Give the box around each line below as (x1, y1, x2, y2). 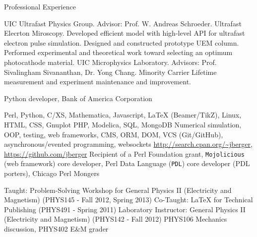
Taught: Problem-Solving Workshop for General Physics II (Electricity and (4, 184, 232, 195)
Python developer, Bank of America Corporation (4, 93, 152, 103)
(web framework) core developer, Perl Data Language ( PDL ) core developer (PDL (4, 158, 250, 169)
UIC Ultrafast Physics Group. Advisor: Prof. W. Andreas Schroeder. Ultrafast (4, 18, 242, 28)
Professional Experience (4, 1, 76, 11)
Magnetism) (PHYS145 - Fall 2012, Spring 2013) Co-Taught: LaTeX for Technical (4, 194, 253, 205)
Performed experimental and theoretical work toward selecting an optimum (4, 47, 233, 58)
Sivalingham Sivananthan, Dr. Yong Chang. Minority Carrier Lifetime (4, 66, 217, 77)
